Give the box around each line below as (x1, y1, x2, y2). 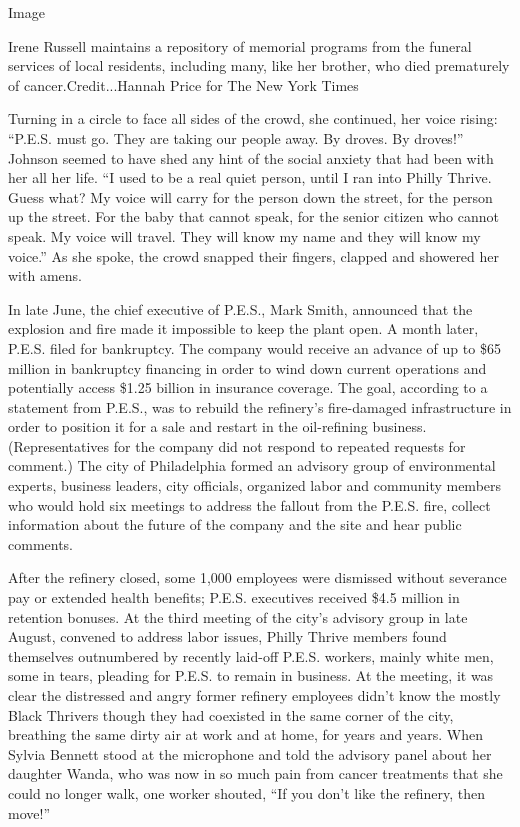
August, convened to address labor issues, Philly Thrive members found (8, 626, 447, 647)
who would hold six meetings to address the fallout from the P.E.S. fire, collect (8, 494, 491, 515)
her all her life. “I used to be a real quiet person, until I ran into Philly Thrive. (8, 167, 492, 188)
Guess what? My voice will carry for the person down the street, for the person (8, 186, 493, 207)
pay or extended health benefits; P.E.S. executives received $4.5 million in (8, 587, 460, 608)
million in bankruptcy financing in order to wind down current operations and (8, 357, 487, 378)
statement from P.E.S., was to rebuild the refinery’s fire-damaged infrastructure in (8, 396, 512, 417)
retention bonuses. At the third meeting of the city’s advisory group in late (8, 606, 468, 627)
